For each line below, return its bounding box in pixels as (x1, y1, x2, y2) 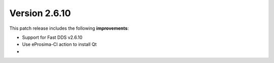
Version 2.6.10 (9, 8, 71, 19)
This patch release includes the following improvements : (9, 25, 129, 31)
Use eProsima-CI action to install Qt (22, 41, 97, 47)
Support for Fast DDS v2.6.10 (22, 34, 83, 40)
